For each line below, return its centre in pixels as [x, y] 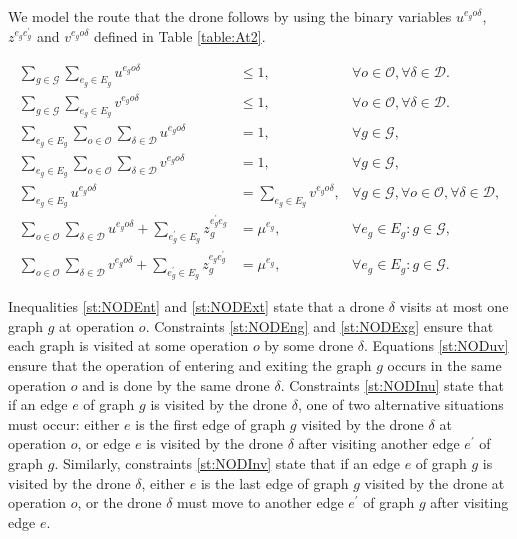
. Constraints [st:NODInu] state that [392, 384]
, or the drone [119, 502]
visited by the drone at [434, 482]
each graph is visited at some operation [128, 345]
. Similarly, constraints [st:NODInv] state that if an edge [227, 463]
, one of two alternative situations [400, 404]
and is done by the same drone [176, 384]
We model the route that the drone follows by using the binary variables [230, 16]
